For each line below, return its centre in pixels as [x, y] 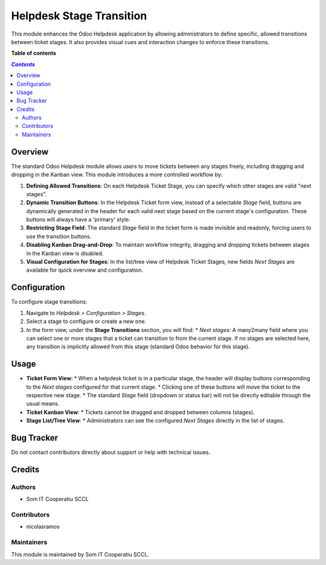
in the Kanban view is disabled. [65, 253]
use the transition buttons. [59, 236]
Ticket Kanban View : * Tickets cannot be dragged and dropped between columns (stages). [140, 412]
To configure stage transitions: [49, 302]
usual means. [43, 404]
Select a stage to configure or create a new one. [86, 321]
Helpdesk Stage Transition [79, 16]
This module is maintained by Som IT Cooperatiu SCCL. [80, 554]
